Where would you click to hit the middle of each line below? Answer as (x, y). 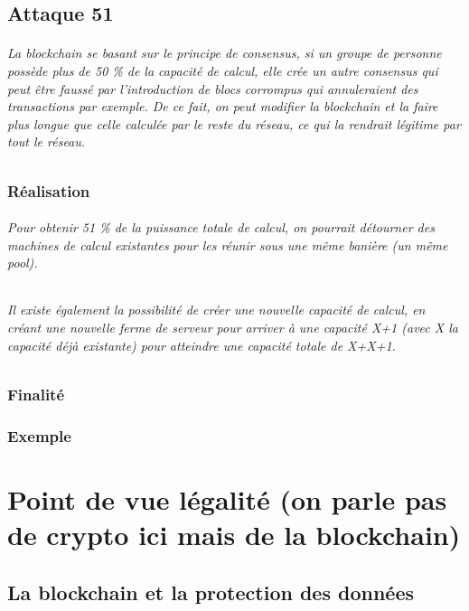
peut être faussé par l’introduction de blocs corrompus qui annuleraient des (213, 88)
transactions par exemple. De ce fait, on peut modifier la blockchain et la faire (223, 106)
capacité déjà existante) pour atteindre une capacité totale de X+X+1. (202, 345)
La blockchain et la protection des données (211, 592)
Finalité (36, 394)
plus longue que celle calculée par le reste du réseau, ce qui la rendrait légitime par (234, 123)
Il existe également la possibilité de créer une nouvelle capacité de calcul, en (216, 310)
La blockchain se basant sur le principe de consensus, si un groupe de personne (225, 53)
